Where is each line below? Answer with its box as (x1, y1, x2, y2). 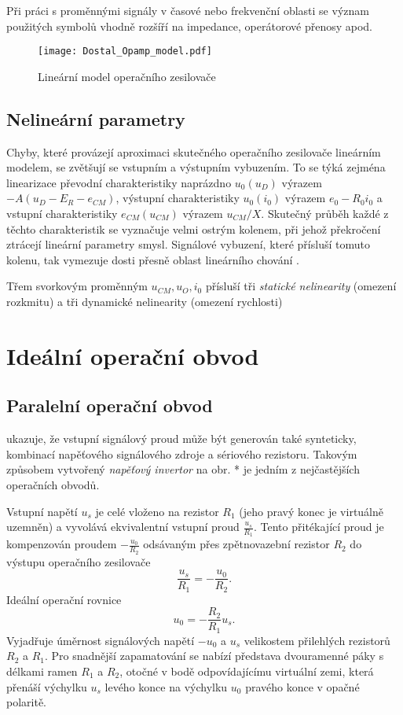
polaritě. (6, 694, 47, 710)
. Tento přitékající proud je (254, 518, 384, 535)
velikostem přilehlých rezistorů (244, 632, 390, 648)
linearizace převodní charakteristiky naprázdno (6, 174, 232, 190)
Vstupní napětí (6, 503, 78, 519)
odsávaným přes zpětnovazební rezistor (143, 536, 330, 552)
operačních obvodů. (6, 476, 100, 492)
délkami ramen (6, 663, 78, 679)
